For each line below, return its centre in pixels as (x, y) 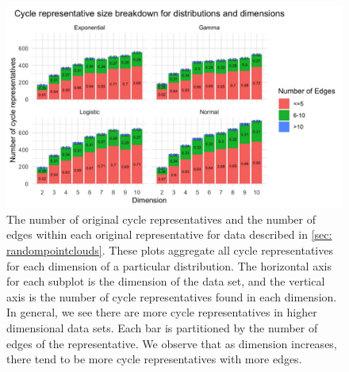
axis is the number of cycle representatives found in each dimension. (172, 296)
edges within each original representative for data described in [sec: (169, 234)
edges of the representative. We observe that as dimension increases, (172, 343)
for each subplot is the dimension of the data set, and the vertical (166, 281)
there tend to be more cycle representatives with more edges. (154, 359)
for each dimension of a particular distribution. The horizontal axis (169, 265)
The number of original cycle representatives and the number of (161, 219)
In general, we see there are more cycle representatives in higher (162, 312)
